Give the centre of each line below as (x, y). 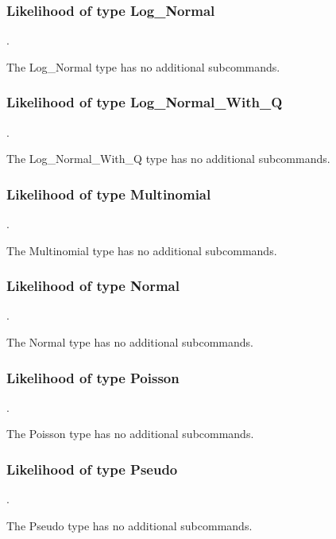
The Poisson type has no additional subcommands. (130, 434)
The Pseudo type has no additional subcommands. (129, 525)
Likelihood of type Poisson (93, 377)
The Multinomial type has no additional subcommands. (142, 250)
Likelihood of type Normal (93, 286)
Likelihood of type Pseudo (92, 469)
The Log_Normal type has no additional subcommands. (143, 66)
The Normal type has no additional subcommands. (130, 342)
